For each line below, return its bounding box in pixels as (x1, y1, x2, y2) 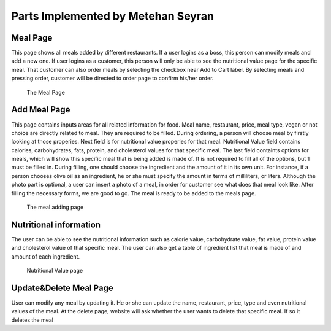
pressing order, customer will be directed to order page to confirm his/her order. (11, 74, 214, 82)
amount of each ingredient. (11, 252, 80, 260)
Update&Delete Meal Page (11, 282, 113, 293)
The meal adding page (26, 203, 84, 211)
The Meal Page (26, 88, 66, 96)
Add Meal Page (11, 104, 70, 115)
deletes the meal (11, 316, 53, 324)
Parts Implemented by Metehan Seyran (11, 9, 215, 23)
